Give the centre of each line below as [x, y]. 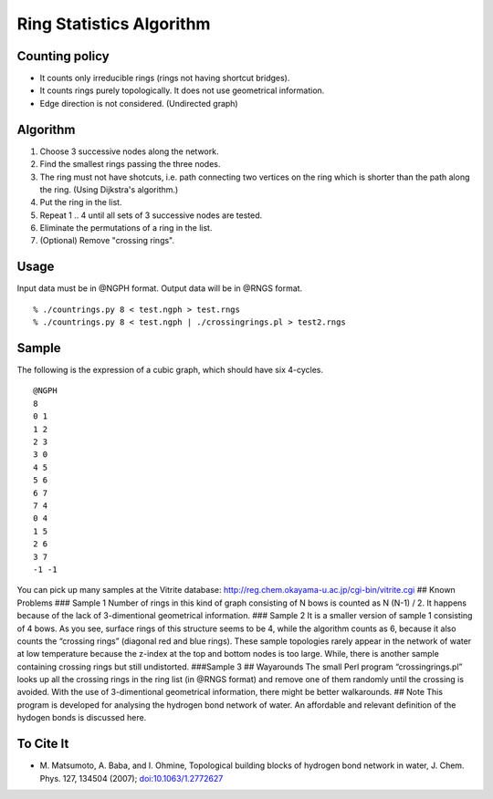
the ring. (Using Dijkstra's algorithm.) [109, 189]
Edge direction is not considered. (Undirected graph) [139, 103]
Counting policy [63, 56]
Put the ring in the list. [81, 202]
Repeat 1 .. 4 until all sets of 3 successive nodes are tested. [151, 215]
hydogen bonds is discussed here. [82, 718]
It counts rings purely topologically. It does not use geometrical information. [182, 90]
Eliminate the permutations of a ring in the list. [126, 228]
